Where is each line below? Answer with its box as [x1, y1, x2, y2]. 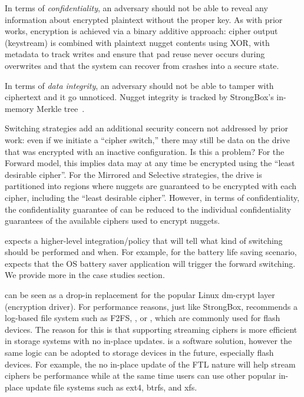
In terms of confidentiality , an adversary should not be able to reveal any [5, 2, 268, 14]
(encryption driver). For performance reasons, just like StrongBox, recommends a [5, 300, 298, 312]
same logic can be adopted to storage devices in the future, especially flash [5, 346, 274, 359]
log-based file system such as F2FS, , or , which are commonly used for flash [5, 312, 280, 324]
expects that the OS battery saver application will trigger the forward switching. [5, 257, 296, 269]
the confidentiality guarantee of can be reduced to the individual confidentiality [5, 203, 292, 215]
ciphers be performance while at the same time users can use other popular [5, 369, 276, 382]
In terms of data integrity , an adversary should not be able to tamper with [5, 79, 274, 91]
